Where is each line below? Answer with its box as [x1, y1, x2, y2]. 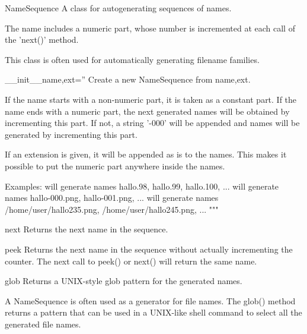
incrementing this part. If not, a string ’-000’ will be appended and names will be [5, 116, 300, 129]
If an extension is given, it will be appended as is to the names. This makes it [5, 148, 287, 160]
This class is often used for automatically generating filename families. [5, 53, 260, 65]
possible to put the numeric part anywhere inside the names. [5, 159, 225, 172]
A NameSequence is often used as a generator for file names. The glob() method [5, 294, 296, 307]
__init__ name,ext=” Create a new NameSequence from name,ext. [5, 73, 251, 86]
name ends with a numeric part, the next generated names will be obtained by [5, 105, 290, 117]
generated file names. [5, 317, 81, 330]
